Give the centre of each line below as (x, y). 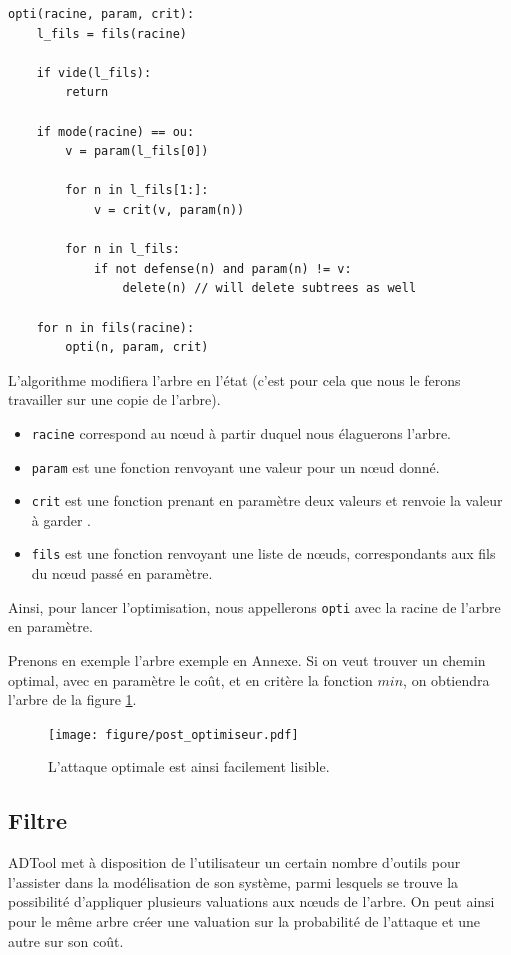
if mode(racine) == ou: (115, 131)
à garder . (61, 519)
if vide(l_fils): (94, 72)
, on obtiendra (446, 679)
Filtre (38, 820)
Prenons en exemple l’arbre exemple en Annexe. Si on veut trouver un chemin (247, 659)
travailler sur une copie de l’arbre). (114, 399)
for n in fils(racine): (115, 327)
